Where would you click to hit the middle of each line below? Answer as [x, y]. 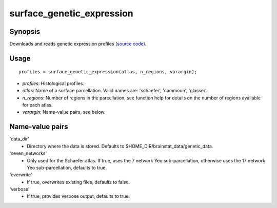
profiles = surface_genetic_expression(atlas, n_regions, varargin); [108, 72]
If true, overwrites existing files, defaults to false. [78, 182]
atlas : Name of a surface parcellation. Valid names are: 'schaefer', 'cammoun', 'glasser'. [115, 91]
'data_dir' [19, 139]
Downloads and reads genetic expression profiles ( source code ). [78, 44]
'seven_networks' [28, 153]
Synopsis [25, 32]
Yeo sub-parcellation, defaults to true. [67, 168]
